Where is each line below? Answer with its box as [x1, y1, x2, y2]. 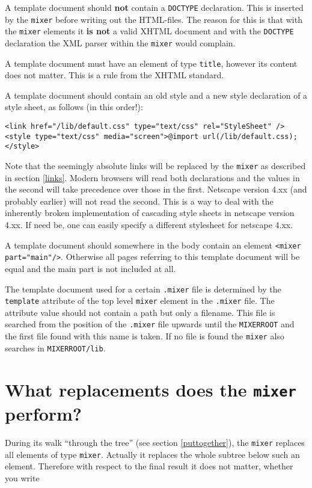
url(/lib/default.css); [203, 132, 298, 141]
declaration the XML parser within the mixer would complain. [5, 36, 236, 49]
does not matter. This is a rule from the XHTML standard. [5, 69, 224, 81]
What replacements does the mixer [5, 377, 296, 401]
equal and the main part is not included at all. [5, 262, 176, 274]
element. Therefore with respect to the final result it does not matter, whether [5, 460, 293, 472]
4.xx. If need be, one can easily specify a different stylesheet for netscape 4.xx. [5, 218, 293, 231]
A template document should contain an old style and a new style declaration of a [5, 88, 308, 101]
